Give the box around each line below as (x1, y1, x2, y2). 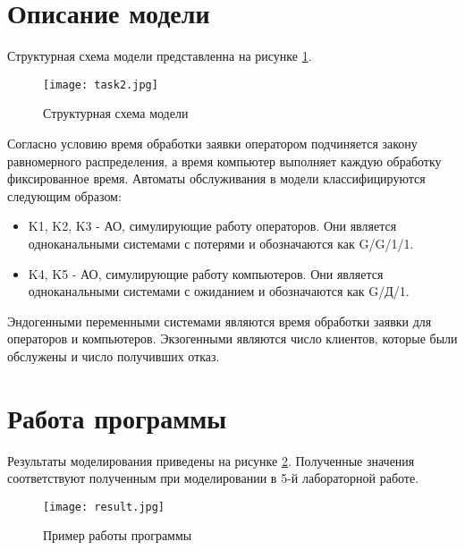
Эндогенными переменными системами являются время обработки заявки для (7, 311, 432, 330)
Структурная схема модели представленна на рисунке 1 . (7, 47, 312, 65)
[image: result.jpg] (43, 500, 165, 513)
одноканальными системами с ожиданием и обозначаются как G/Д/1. (28, 282, 410, 300)
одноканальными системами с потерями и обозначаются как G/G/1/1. (28, 233, 414, 252)
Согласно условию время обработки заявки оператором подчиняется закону (7, 133, 418, 152)
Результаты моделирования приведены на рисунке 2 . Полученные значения (7, 451, 415, 470)
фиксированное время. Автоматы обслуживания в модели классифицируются (7, 169, 426, 188)
